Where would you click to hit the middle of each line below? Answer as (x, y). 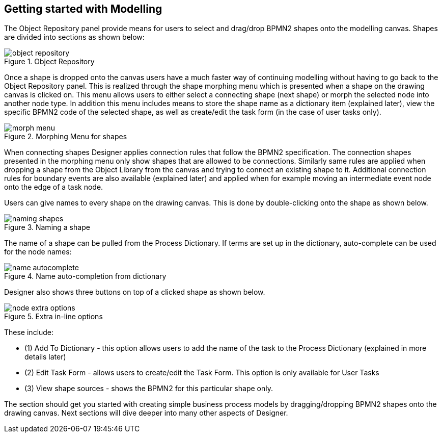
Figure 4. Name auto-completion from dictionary (85, 276)
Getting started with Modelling (83, 9)
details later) (45, 357)
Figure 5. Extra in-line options (53, 317)
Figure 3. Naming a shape (47, 227)
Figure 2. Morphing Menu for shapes (66, 137)
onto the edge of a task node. (54, 187)
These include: (29, 332)
